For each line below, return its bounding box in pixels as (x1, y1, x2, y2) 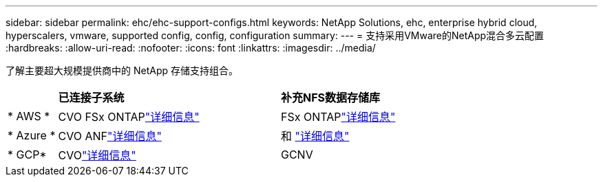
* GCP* (8, 148, 47, 161)
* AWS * (8, 109, 50, 123)
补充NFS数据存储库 (280, 91, 381, 104)
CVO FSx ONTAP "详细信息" (58, 110, 200, 124)
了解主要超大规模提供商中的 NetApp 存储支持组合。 (6, 65, 238, 76)
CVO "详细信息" (58, 148, 136, 162)
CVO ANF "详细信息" (58, 129, 162, 143)
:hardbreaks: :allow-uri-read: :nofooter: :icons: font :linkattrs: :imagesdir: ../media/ (6, 42, 376, 54)
